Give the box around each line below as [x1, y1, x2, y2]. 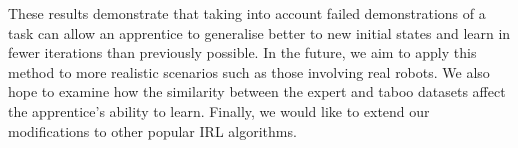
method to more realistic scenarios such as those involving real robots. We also [8, 61, 490, 82]
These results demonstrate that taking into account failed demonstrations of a [8, 3, 486, 23]
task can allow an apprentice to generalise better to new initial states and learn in [8, 22, 511, 43]
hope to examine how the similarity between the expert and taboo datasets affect [8, 81, 506, 102]
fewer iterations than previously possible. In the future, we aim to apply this [8, 42, 477, 63]
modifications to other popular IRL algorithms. [8, 120, 297, 141]
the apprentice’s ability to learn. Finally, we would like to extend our [8, 100, 430, 121]
